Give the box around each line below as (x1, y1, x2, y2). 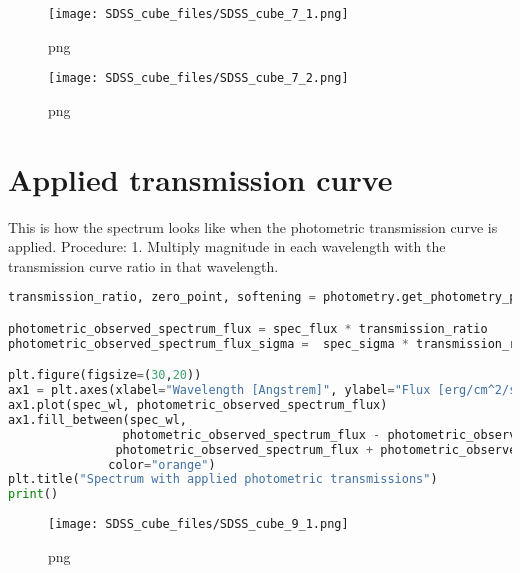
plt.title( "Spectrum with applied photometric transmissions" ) (8, 472, 438, 487)
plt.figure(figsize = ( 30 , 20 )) (8, 368, 202, 383)
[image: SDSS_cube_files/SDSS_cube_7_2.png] (48, 71, 349, 86)
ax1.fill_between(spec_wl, (8, 412, 187, 427)
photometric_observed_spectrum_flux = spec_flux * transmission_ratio (8, 321, 488, 336)
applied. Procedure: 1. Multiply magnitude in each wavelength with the (8, 236, 446, 257)
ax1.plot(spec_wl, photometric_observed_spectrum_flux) (8, 398, 388, 413)
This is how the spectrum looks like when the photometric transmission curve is (8, 216, 498, 237)
